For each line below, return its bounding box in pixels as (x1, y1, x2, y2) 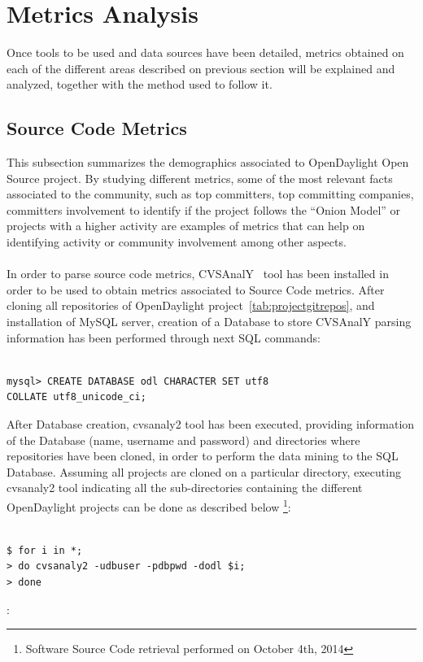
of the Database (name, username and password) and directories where (7, 431, 360, 448)
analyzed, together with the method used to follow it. (7, 76, 273, 93)
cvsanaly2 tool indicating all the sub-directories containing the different (7, 479, 363, 496)
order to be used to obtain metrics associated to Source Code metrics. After (7, 281, 385, 298)
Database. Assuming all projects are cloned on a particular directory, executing (7, 463, 401, 480)
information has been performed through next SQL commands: (7, 329, 321, 346)
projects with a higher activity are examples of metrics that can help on (7, 217, 365, 234)
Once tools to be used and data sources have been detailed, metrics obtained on (7, 44, 404, 61)
